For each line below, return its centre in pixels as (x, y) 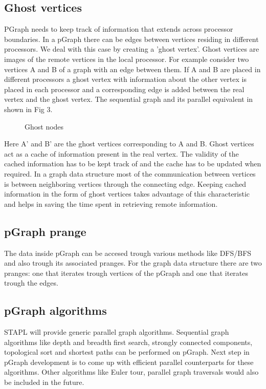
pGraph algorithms (56, 310)
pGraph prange (45, 231)
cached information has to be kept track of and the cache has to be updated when (133, 164)
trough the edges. (31, 283)
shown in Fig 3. (28, 109)
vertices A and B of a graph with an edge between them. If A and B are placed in (132, 69)
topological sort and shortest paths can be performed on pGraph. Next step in (127, 352)
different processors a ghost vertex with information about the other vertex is (125, 79)
